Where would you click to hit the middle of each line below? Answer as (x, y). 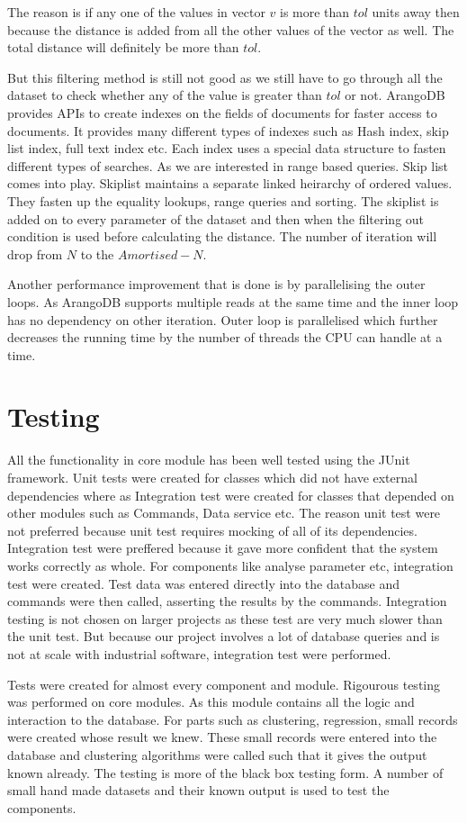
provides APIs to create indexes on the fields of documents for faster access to (222, 112)
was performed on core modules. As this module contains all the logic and (211, 702)
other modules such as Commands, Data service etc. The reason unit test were (224, 513)
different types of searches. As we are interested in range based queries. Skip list (228, 165)
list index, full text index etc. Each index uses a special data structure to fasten (227, 148)
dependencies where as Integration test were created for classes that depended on (231, 495)
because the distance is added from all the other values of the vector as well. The (231, 29)
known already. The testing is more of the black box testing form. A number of (225, 772)
